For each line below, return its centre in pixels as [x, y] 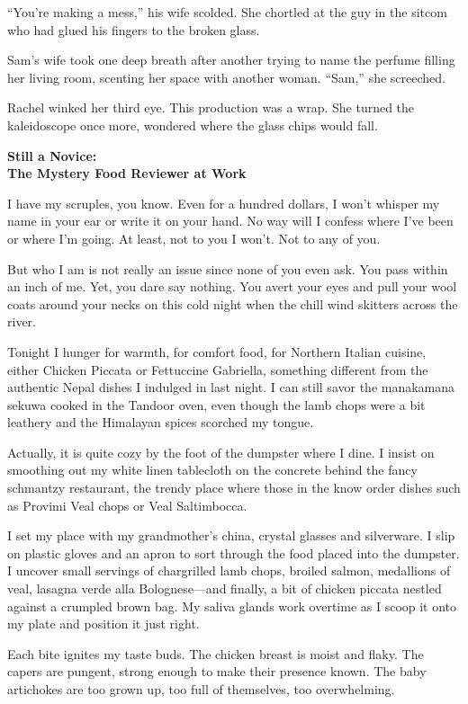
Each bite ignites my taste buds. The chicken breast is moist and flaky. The [216, 653]
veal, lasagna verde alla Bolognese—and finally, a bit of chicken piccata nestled [225, 588]
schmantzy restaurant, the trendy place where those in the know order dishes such [234, 488]
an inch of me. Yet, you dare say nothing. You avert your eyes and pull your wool [232, 286]
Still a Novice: [52, 155]
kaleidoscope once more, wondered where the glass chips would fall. [193, 125]
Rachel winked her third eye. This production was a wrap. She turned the [211, 107]
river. [22, 321]
